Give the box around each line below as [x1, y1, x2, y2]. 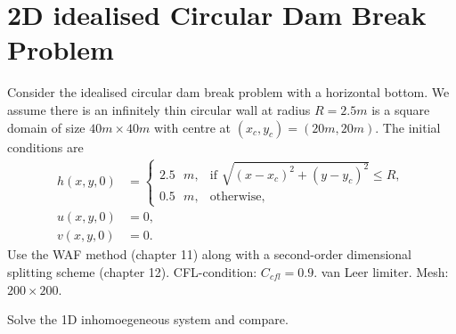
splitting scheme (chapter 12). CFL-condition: [7, 262, 257, 281]
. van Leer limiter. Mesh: [313, 262, 449, 281]
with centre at [154, 118, 232, 136]
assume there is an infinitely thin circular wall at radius [7, 100, 311, 118]
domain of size [7, 118, 85, 136]
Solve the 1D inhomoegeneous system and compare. [7, 310, 289, 329]
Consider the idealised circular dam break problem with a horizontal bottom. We [7, 83, 450, 102]
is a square [371, 100, 430, 118]
